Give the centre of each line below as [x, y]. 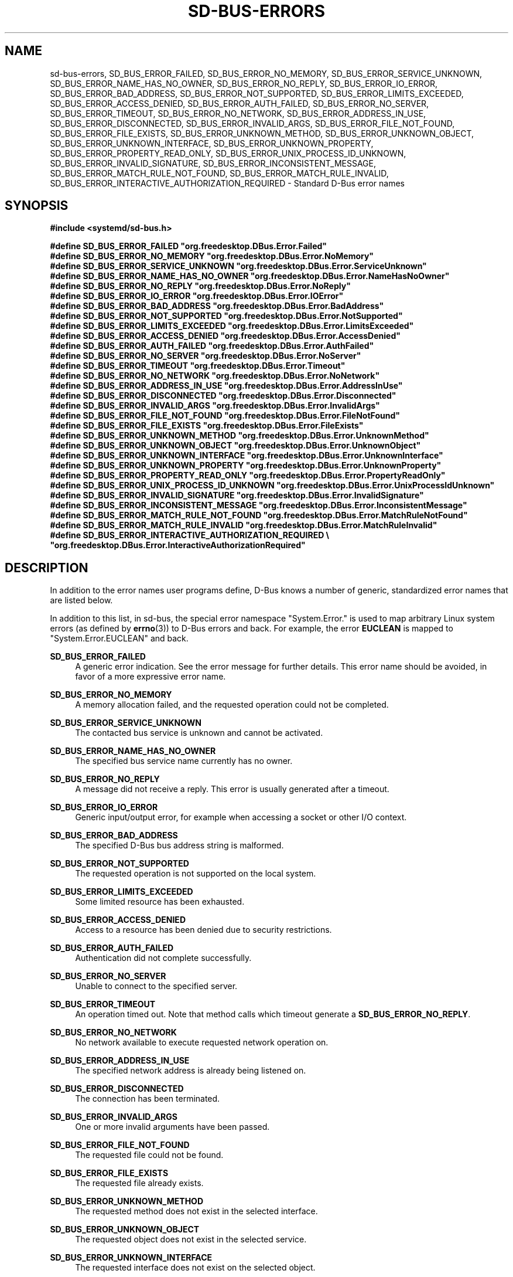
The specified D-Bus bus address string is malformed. [179, 845]
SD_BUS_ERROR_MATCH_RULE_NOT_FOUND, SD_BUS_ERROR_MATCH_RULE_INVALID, [219, 173]
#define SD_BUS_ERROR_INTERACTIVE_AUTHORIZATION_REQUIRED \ [190, 535]
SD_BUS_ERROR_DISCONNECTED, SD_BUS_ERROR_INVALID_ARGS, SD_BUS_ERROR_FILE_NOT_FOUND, [252, 123]
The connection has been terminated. [148, 1099]
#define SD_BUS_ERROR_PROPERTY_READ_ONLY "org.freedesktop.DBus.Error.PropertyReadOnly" [248, 476]
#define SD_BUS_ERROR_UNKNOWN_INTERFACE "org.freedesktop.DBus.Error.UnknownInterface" [247, 456]
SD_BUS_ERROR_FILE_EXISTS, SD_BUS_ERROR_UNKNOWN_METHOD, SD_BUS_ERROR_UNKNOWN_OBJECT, [262, 133]
